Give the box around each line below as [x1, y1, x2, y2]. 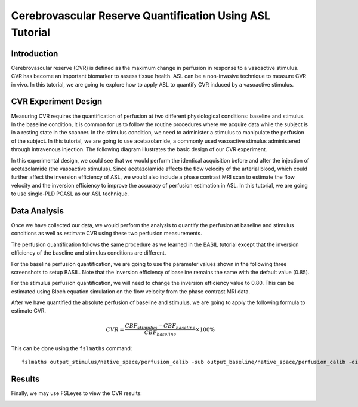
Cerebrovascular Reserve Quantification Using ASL [11, 9, 271, 22]
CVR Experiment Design [11, 96, 103, 107]
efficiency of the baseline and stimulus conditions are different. [11, 249, 166, 256]
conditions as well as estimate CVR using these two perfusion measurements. [11, 230, 202, 237]
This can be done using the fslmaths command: [11, 344, 132, 352]
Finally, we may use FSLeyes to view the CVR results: [11, 390, 143, 397]
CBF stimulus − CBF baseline [125, 322, 196, 331]
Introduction [11, 48, 58, 59]
